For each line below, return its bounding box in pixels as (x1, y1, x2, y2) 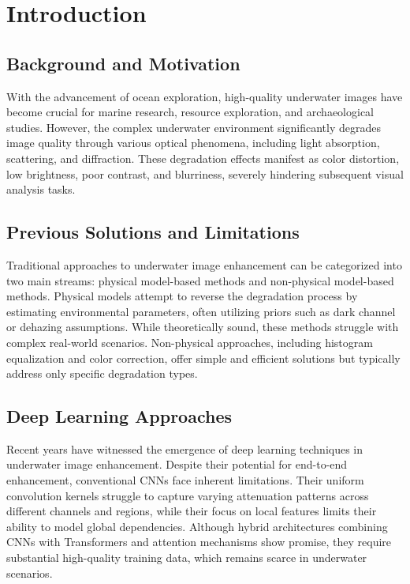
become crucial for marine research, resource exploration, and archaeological (6, 104, 374, 120)
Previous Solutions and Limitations (6, 220, 300, 244)
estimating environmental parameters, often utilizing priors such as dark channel (6, 303, 396, 319)
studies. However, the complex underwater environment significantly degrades (6, 119, 381, 135)
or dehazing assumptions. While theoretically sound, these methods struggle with (6, 318, 399, 335)
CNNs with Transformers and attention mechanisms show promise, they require (6, 533, 392, 550)
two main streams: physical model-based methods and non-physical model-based (6, 272, 394, 288)
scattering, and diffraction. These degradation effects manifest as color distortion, (6, 149, 400, 166)
